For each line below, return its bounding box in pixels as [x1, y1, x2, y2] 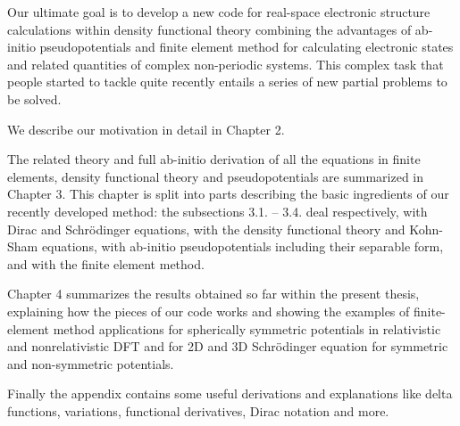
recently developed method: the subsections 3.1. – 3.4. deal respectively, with [7, 201, 428, 220]
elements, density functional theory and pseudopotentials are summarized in [7, 167, 424, 185]
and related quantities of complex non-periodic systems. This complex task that [7, 54, 444, 73]
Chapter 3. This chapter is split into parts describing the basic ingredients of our [7, 184, 449, 203]
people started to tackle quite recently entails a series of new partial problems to [7, 72, 447, 91]
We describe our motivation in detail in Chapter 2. [7, 119, 285, 138]
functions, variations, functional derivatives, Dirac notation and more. [7, 401, 389, 420]
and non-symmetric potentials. [7, 354, 174, 373]
